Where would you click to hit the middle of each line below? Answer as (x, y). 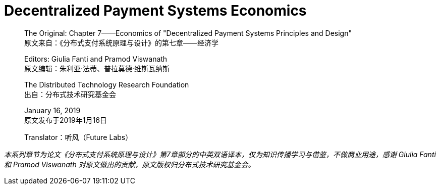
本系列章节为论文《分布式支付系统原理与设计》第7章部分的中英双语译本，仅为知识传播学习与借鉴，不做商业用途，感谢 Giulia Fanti (220, 154)
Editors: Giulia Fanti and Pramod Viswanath (96, 59)
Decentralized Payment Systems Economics (155, 11)
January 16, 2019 (52, 110)
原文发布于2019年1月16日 (66, 120)
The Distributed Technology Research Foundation (107, 84)
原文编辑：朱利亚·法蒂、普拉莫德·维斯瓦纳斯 (97, 68)
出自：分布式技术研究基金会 (70, 94)
